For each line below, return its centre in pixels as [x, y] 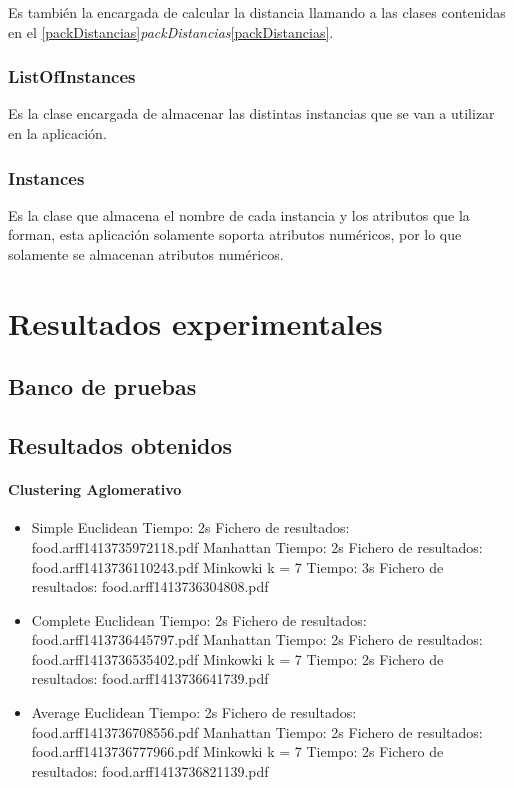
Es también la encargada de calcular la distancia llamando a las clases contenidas [257, 12]
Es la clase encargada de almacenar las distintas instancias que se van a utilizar [251, 113]
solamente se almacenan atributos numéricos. [146, 254]
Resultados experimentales [195, 322]
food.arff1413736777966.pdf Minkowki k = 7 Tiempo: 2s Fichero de [237, 751]
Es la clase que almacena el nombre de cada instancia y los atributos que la [239, 214]
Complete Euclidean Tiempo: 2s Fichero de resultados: [199, 619]
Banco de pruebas [102, 386]
